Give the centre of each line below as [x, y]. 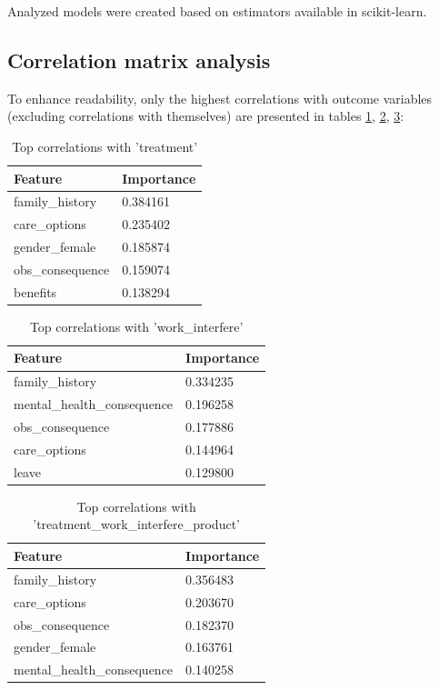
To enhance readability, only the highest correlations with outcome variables [220, 98]
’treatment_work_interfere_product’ [136, 524]
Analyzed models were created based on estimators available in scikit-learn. [217, 11]
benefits [35, 291]
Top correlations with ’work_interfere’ [136, 326]
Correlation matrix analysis [139, 60]
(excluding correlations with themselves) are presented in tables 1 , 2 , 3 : [206, 116]
